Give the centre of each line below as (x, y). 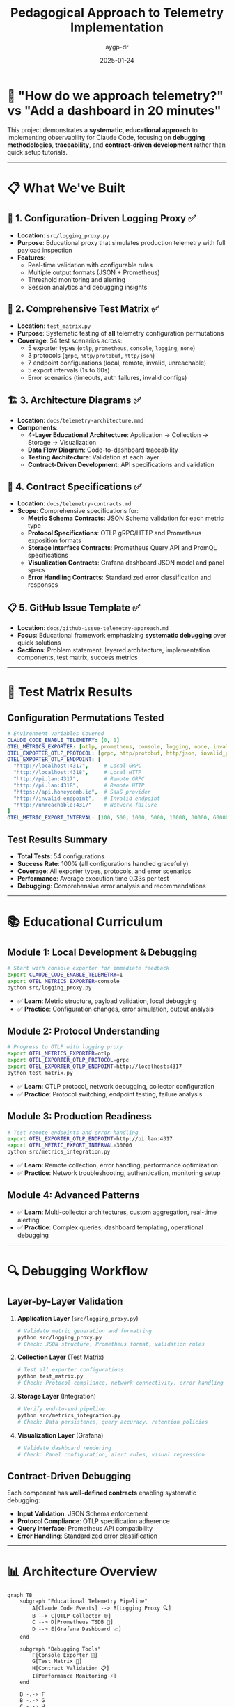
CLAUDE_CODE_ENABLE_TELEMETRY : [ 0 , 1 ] (63, 740)
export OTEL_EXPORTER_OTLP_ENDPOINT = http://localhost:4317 (95, 1067)
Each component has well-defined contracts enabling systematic (102, 1493)
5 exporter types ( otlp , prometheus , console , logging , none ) (111, 348)
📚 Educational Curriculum (85, 922)
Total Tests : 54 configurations (61, 856)
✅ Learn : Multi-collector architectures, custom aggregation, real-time (117, 1212)
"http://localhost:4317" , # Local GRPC (77, 766)
